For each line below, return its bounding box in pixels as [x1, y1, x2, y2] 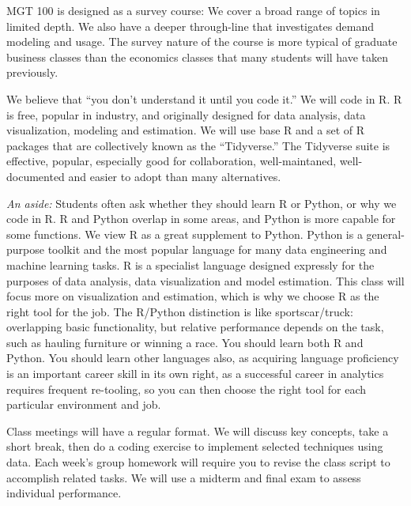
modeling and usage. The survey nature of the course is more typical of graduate [6, 33, 398, 50]
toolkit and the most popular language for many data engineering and [47, 241, 387, 258]
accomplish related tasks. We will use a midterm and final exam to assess [6, 469, 361, 485]
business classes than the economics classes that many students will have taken [6, 48, 389, 65]
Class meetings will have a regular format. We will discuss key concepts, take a [6, 422, 389, 439]
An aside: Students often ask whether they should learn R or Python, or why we [6, 194, 397, 211]
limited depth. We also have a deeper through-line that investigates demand [6, 17, 375, 34]
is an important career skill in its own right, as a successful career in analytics [6, 365, 384, 382]
